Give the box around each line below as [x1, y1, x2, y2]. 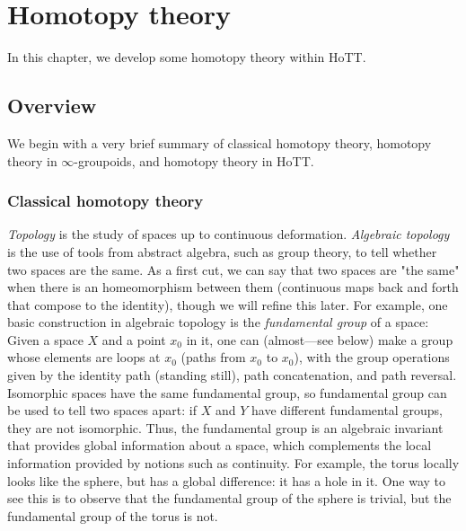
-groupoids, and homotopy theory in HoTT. [74, 151, 314, 170]
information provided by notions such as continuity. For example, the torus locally [7, 454, 460, 473]
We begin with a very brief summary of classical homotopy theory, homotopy [7, 133, 432, 152]
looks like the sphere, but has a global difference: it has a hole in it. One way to [7, 471, 446, 490]
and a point [101, 330, 166, 349]
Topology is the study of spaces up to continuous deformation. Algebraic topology [7, 225, 450, 243]
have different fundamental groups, [251, 401, 443, 420]
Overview [7, 92, 97, 119]
